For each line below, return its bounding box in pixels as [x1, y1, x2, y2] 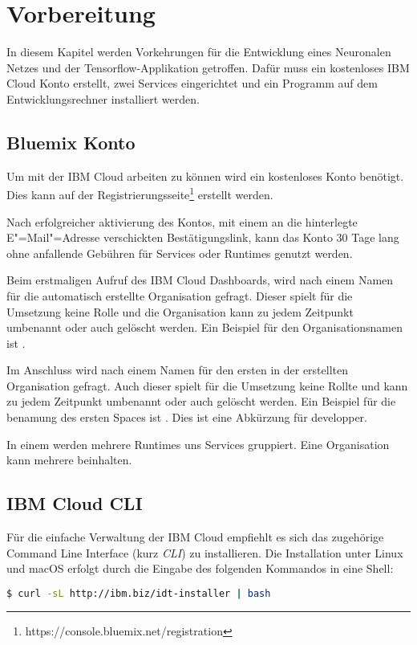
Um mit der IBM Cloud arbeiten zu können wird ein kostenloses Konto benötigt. [6, 167, 404, 184]
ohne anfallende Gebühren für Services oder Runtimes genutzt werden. [6, 244, 353, 261]
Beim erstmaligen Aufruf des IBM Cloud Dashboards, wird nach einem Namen [6, 271, 394, 288]
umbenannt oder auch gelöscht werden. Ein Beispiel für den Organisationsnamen [6, 319, 403, 336]
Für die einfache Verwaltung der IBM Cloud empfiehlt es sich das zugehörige [6, 529, 384, 545]
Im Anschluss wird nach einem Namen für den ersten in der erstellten [6, 361, 348, 378]
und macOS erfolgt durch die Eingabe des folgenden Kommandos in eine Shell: [6, 560, 394, 577]
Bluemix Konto [6, 129, 136, 154]
